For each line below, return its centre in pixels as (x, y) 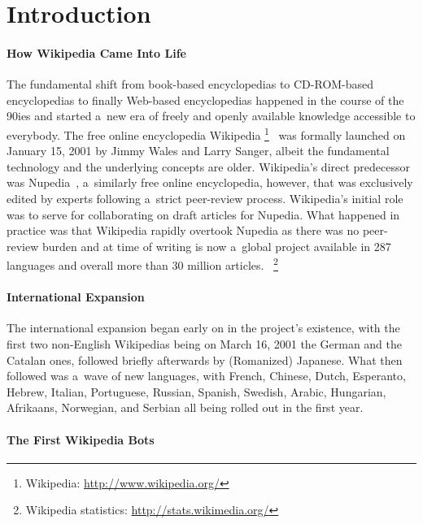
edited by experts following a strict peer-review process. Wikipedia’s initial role (205, 198)
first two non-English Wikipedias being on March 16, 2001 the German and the (205, 344)
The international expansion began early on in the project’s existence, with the (203, 328)
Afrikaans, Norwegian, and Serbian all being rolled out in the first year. (185, 407)
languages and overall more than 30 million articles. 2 (142, 264)
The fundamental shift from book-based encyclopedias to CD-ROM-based (190, 84)
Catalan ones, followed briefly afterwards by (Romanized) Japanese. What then (205, 359)
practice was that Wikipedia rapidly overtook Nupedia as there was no (183, 230)
